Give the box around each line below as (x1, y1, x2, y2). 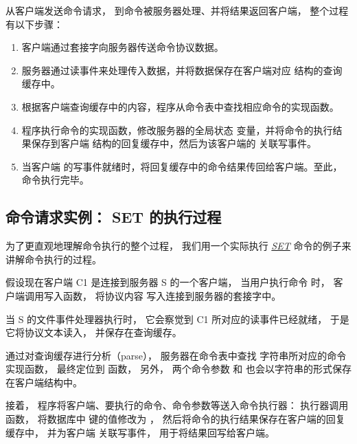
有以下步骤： (5, 16, 63, 31)
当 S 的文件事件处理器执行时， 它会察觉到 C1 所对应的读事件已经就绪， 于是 (5, 311, 349, 326)
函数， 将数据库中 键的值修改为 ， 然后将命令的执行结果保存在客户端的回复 (5, 412, 345, 426)
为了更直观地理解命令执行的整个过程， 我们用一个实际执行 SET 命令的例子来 (5, 238, 352, 253)
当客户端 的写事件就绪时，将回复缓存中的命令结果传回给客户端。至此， (21, 159, 343, 173)
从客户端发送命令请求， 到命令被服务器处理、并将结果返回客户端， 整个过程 (5, 3, 349, 17)
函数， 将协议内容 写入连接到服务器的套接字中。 (62, 288, 281, 302)
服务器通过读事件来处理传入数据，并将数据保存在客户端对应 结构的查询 (21, 63, 343, 77)
